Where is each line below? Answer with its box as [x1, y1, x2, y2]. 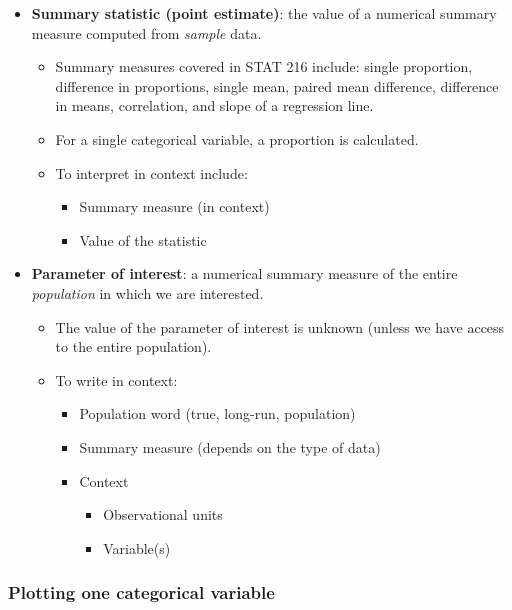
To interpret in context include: [55, 162, 248, 183]
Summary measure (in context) [79, 196, 270, 217]
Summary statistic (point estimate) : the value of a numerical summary [31, 3, 497, 23]
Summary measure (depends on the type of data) [79, 436, 381, 457]
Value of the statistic [79, 229, 207, 250]
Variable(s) [103, 537, 171, 558]
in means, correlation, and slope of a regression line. [55, 95, 374, 116]
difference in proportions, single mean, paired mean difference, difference [55, 75, 499, 96]
